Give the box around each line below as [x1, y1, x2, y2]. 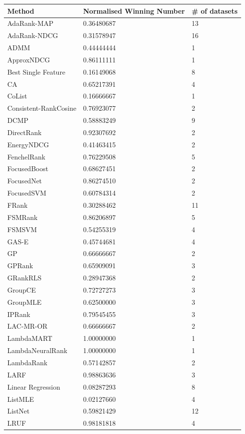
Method [7, 5, 35, 16]
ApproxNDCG [7, 54, 50, 64]
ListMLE [7, 394, 34, 404]
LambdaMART [7, 333, 52, 343]
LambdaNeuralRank [7, 345, 68, 355]
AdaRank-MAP [7, 18, 53, 28]
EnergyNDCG [7, 139, 49, 149]
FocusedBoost [7, 163, 49, 174]
